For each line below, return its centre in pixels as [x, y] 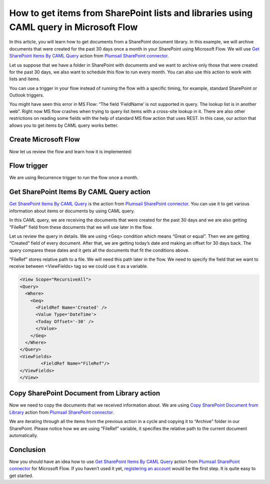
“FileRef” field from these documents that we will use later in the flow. [81, 227]
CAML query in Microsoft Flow [73, 27]
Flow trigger [29, 166]
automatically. [24, 435]
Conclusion [27, 450]
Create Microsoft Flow [44, 140]
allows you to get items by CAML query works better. [64, 125]
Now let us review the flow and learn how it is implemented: [71, 151]
